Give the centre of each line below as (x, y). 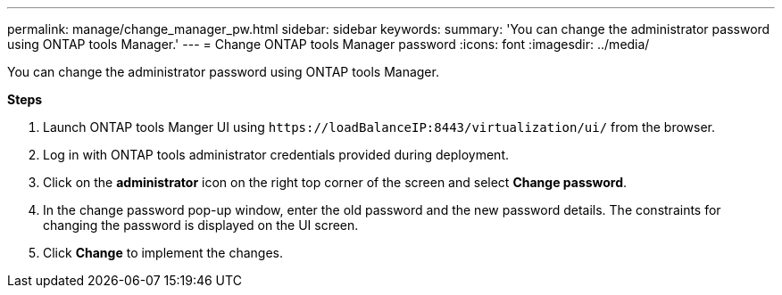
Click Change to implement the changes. (163, 253)
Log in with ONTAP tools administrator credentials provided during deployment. (276, 155)
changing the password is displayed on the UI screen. (201, 225)
